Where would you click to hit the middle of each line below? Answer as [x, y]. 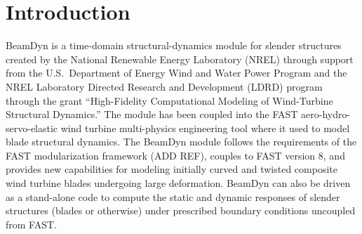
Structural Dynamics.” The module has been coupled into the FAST [152, 114]
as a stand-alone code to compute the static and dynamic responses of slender [173, 196]
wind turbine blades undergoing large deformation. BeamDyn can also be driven [178, 183]
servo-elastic [32, 128]
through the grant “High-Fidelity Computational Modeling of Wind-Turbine [169, 100]
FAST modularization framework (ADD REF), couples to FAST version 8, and [175, 155]
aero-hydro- [326, 114]
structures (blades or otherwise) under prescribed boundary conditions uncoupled [181, 210]
